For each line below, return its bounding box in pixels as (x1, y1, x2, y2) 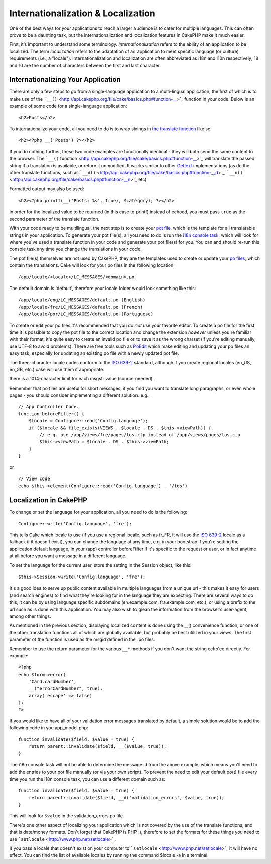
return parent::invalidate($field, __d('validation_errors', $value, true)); (28, 795, 225, 800)
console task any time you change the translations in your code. (9, 246, 142, 252)
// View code (18, 475, 50, 482)
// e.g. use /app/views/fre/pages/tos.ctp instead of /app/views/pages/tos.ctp (39, 432, 241, 438)
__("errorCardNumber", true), (28, 686, 103, 691)
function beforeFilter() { (18, 411, 85, 417)
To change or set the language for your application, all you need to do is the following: (9, 509, 188, 515)
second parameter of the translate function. (9, 216, 100, 222)
